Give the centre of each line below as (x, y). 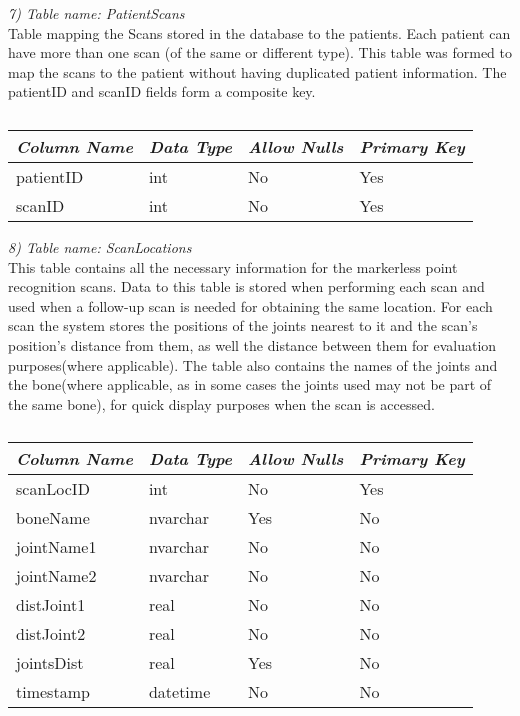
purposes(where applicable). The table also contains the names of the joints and (253, 364)
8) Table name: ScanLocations (100, 246)
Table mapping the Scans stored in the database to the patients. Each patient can (259, 32)
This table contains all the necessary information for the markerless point (233, 266)
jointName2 (56, 576)
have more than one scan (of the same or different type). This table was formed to (260, 52)
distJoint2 (51, 634)
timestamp (53, 692)
